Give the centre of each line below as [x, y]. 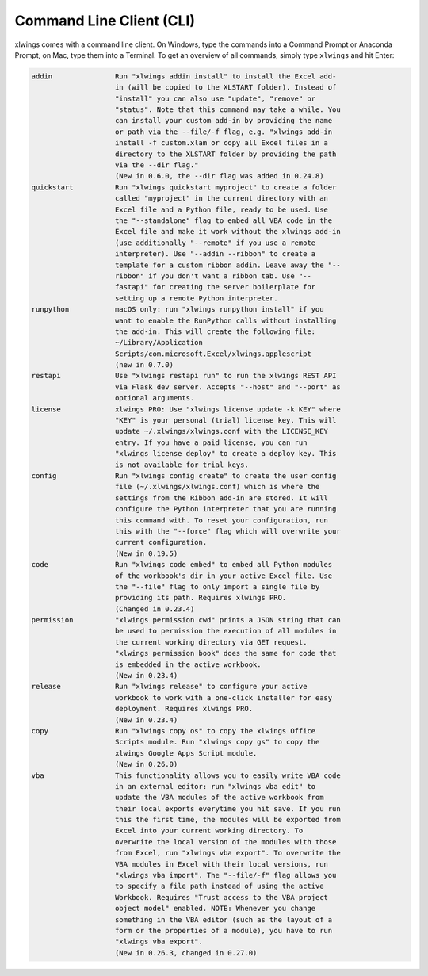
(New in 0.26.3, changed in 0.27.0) [186, 953]
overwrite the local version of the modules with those [226, 842]
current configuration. [161, 542]
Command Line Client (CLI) [105, 21]
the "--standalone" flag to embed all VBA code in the [224, 221]
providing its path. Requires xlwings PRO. [201, 598]
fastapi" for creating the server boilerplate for [216, 287]
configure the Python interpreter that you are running [226, 509]
